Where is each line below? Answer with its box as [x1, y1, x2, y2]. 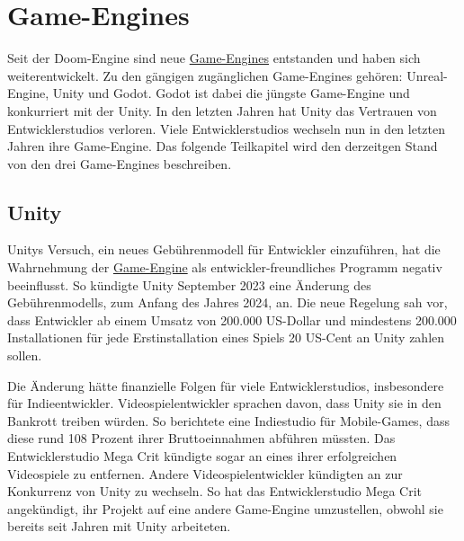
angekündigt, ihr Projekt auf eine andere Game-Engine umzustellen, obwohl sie [7, 499, 443, 518]
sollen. [7, 346, 42, 365]
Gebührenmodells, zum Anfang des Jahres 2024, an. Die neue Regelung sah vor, [7, 293, 448, 312]
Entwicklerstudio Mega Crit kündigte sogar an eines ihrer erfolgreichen [7, 447, 397, 466]
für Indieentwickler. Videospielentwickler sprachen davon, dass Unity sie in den [7, 394, 442, 412]
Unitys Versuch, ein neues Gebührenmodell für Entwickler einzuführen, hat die [7, 240, 441, 259]
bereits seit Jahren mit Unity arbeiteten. [7, 517, 231, 536]
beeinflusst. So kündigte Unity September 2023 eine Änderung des [7, 275, 371, 294]
